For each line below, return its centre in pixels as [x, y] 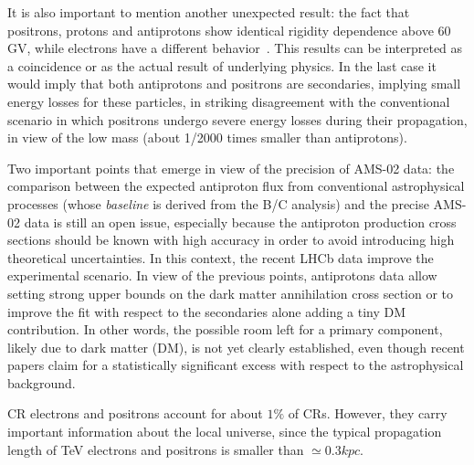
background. [42, 382]
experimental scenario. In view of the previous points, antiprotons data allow [222, 275]
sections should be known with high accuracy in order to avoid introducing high [231, 240]
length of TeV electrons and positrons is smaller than [156, 449]
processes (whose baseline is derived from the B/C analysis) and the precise [218, 203]
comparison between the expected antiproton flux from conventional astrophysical [236, 186]
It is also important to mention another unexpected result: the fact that [209, 12]
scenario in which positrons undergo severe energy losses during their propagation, [237, 119]
